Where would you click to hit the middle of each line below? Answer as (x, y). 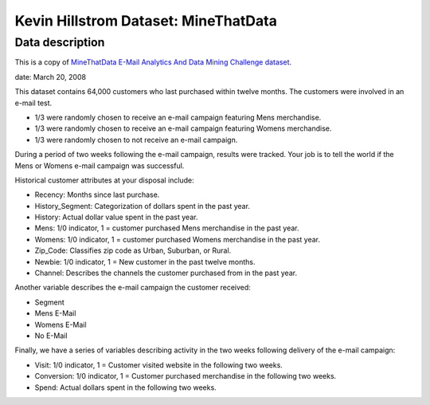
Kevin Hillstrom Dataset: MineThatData (146, 21)
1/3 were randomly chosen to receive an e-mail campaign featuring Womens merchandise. (183, 128)
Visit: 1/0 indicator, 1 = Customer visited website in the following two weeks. (158, 365)
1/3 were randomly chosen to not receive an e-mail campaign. (136, 140)
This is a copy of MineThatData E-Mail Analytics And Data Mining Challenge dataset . (153, 62)
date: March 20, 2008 (51, 77)
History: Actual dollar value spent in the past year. (116, 217)
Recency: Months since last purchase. (97, 195)
